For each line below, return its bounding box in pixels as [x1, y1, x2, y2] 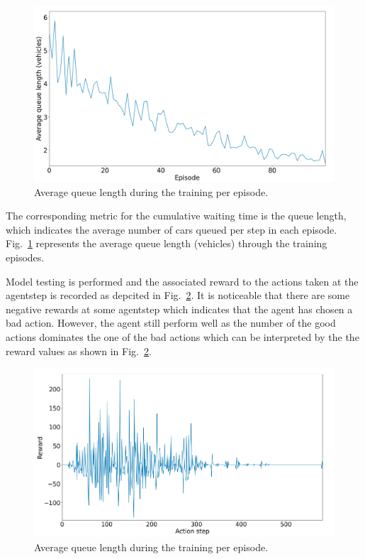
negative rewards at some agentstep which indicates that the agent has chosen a [6, 301, 353, 316]
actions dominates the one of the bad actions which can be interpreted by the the [6, 329, 359, 344]
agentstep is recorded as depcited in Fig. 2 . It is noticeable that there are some [6, 288, 350, 303]
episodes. [6, 249, 45, 264]
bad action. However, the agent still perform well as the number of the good [6, 315, 336, 330]
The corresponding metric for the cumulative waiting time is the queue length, [6, 208, 347, 223]
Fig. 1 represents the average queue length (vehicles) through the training [6, 236, 327, 251]
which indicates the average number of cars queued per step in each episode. [6, 222, 337, 237]
